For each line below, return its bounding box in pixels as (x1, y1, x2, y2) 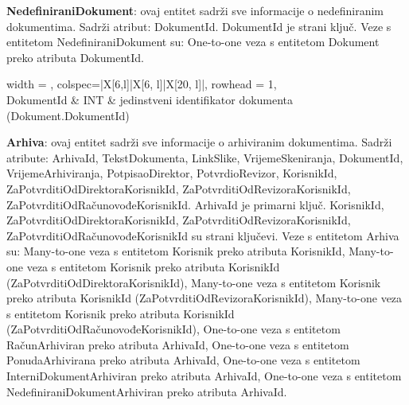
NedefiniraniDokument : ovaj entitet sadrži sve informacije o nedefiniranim (6, 2, 384, 18)
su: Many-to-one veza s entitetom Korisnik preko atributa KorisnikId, (6, 243, 345, 259)
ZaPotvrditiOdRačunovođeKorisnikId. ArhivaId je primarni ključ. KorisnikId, (6, 196, 384, 212)
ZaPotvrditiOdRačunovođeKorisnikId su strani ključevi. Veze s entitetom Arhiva (6, 227, 399, 243)
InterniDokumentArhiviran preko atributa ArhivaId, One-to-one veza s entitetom (6, 368, 402, 384)
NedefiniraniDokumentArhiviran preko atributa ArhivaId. (6, 383, 287, 399)
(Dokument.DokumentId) (6, 107, 130, 123)
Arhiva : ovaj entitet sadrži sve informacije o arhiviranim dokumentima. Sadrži (6, 134, 392, 150)
